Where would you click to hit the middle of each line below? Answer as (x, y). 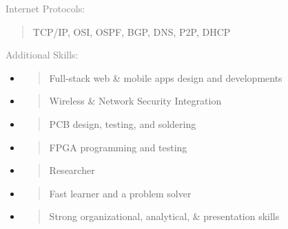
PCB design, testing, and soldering (123, 123)
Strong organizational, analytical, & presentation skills (164, 216)
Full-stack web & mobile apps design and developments (166, 77)
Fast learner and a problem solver (120, 193)
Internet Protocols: (45, 8)
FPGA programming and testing (118, 147)
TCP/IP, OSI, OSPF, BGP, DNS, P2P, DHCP (132, 31)
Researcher (72, 170)
